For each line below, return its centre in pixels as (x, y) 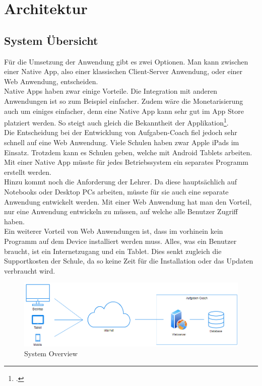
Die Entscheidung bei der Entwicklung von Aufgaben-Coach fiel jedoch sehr (121, 132)
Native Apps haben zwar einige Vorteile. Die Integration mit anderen (111, 91)
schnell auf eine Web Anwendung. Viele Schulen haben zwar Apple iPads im (122, 142)
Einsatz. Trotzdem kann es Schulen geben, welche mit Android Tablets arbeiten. (128, 152)
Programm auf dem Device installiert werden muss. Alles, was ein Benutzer (120, 241)
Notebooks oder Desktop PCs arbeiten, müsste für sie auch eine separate (116, 191)
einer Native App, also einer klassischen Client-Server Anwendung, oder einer (123, 71)
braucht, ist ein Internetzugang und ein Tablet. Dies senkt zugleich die (113, 251)
